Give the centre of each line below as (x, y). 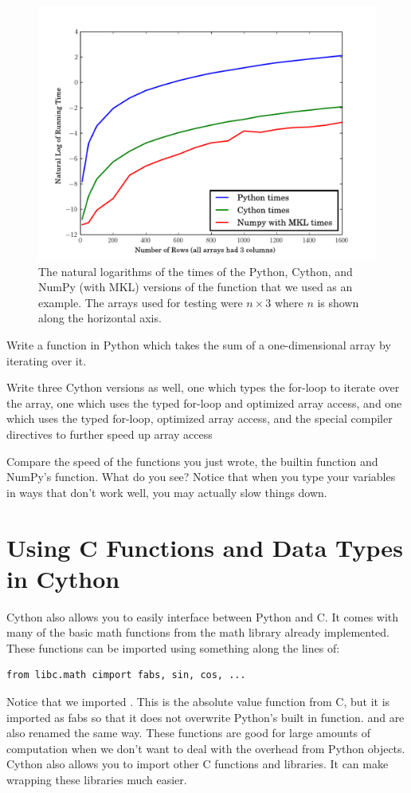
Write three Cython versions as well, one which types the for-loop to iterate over (203, 387)
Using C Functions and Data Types (205, 547)
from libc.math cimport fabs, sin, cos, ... (126, 675)
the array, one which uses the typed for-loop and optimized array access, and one (204, 402)
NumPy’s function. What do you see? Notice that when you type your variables (201, 477)
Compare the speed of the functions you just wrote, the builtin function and (192, 461)
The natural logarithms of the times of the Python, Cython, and (196, 271)
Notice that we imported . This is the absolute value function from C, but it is (198, 701)
